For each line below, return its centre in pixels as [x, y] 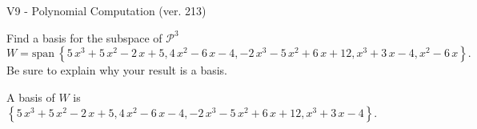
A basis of [31, 97]
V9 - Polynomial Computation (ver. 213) [106, 10]
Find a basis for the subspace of [84, 37]
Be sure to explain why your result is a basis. [117, 70]
